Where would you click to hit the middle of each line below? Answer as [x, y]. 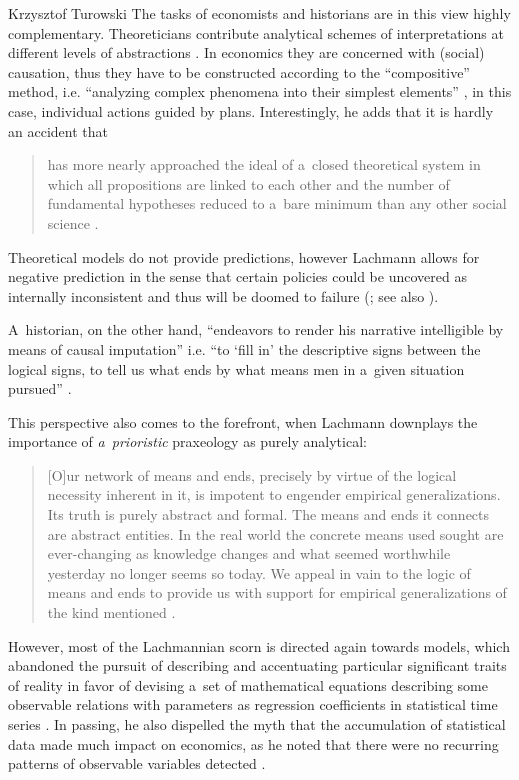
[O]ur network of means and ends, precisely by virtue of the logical [252, 474]
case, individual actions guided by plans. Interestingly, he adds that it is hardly [251, 110]
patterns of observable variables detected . [137, 763]
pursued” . [40, 388]
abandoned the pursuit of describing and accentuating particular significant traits [257, 665]
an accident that [58, 130]
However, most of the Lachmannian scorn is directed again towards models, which [259, 645]
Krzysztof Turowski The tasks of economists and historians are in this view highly [259, 13]
